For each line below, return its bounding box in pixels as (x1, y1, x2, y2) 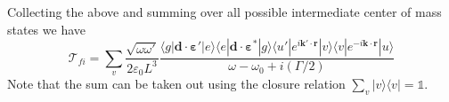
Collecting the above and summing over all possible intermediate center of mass (7, 3, 442, 20)
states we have (7, 20, 86, 38)
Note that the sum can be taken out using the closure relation (7, 75, 346, 93)
